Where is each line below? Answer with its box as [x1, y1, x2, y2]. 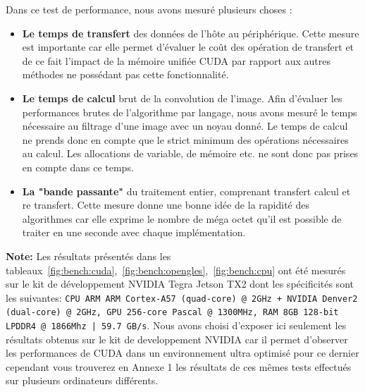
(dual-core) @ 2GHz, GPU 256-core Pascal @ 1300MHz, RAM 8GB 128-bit [6, 307, 339, 318]
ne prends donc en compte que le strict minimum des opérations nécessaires [22, 132, 349, 147]
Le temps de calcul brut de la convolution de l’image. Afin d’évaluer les [22, 90, 342, 105]
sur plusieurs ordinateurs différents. [6, 373, 159, 388]
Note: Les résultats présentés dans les [6, 248, 171, 263]
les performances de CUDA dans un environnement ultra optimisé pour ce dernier [6, 345, 359, 360]
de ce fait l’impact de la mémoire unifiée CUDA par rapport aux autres [22, 53, 330, 68]
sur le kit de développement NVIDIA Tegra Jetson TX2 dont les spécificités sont [6, 276, 354, 291]
